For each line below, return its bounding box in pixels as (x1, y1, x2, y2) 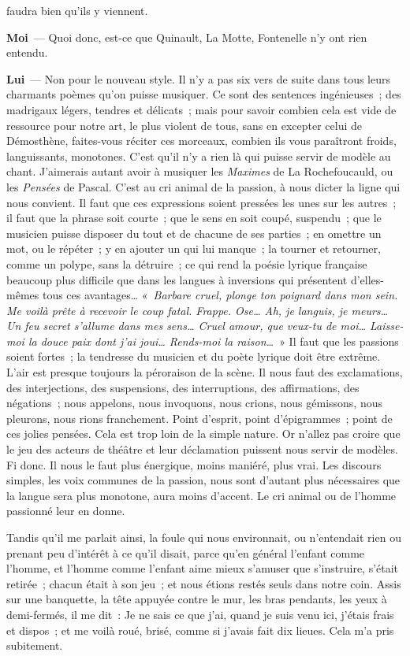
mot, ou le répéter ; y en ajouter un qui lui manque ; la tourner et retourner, (6, 240, 381, 257)
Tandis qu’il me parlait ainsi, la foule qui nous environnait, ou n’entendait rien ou (6, 529, 401, 545)
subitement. (6, 637, 63, 654)
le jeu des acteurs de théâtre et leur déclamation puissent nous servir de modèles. (6, 441, 398, 458)
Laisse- (370, 317, 404, 334)
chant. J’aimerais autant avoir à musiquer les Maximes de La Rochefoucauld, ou (6, 163, 393, 180)
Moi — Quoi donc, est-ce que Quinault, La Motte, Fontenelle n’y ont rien (6, 28, 367, 45)
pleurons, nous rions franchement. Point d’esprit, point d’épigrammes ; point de (6, 410, 393, 426)
